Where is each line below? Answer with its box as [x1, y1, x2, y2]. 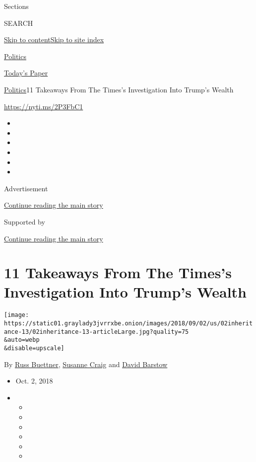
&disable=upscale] [4, 345, 64, 352]
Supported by [4, 216, 45, 227]
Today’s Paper [4, 68, 48, 78]
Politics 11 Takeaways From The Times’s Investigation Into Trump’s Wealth [4, 84, 234, 94]
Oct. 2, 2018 [15, 376, 53, 386]
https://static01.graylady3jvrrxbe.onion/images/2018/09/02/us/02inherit [4, 320, 253, 327]
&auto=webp [4, 336, 40, 344]
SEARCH [4, 17, 33, 28]
